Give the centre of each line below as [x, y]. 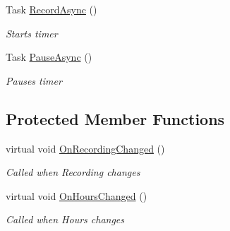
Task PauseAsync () [49, 57]
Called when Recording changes [73, 172]
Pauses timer [34, 80]
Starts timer [32, 33]
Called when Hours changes [65, 219]
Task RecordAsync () [52, 9]
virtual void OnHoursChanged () [77, 195]
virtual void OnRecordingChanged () [85, 148]
